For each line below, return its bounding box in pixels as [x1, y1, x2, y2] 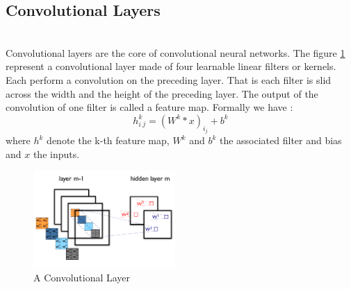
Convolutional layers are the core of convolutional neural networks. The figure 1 [6, 45, 345, 60]
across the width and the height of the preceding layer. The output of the [6, 86, 318, 100]
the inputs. [33, 146, 80, 161]
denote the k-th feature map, [47, 133, 170, 148]
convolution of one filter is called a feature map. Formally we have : [6, 100, 293, 114]
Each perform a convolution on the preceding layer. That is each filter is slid [6, 72, 332, 87]
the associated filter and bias [219, 133, 342, 148]
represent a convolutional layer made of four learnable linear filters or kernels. [6, 59, 336, 73]
